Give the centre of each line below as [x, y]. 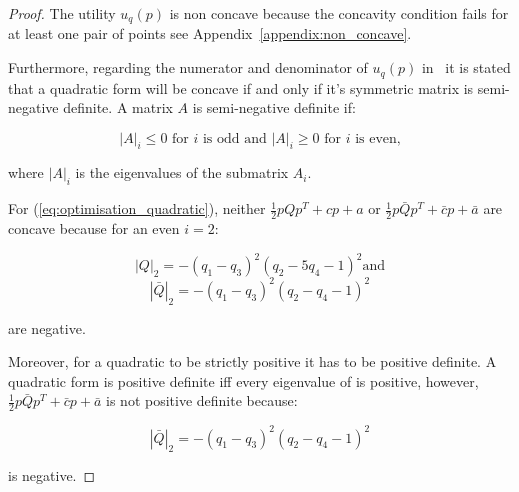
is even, [378, 138]
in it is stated [466, 67]
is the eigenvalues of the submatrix [182, 172]
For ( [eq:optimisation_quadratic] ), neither [137, 208]
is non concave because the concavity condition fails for [339, 13]
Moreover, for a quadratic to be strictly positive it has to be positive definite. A [252, 361]
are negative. [47, 327]
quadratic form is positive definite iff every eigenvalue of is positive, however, [243, 380]
